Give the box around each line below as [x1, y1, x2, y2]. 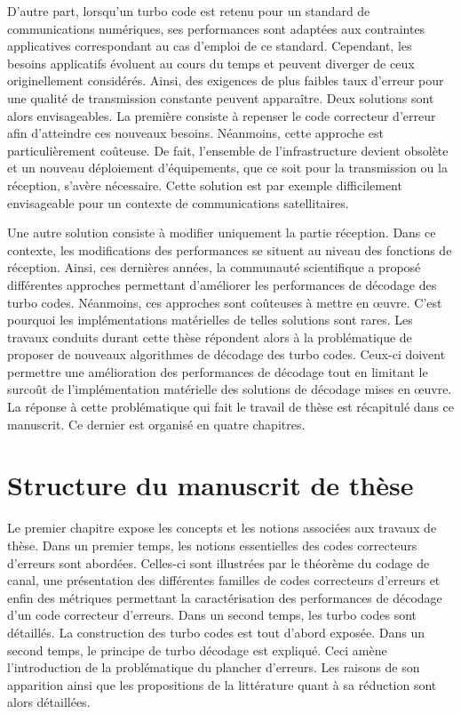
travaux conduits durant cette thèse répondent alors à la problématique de [7, 327, 412, 346]
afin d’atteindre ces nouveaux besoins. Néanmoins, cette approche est [7, 124, 384, 142]
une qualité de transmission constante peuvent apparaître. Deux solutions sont [7, 88, 434, 107]
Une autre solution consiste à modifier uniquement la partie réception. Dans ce [7, 223, 436, 242]
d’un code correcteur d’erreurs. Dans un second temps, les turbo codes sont [7, 606, 417, 624]
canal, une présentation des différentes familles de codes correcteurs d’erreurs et [7, 571, 441, 590]
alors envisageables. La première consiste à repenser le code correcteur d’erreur [7, 106, 436, 124]
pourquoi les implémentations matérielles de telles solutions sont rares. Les [7, 310, 413, 329]
